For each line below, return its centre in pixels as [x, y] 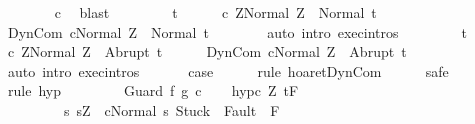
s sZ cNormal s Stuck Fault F [171, 109]
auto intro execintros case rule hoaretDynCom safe [228, 70]
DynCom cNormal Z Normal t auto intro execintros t [237, 31]
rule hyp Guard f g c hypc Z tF [153, 90]
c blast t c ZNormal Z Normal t [215, 12]
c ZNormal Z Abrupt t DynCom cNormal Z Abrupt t [207, 51]
